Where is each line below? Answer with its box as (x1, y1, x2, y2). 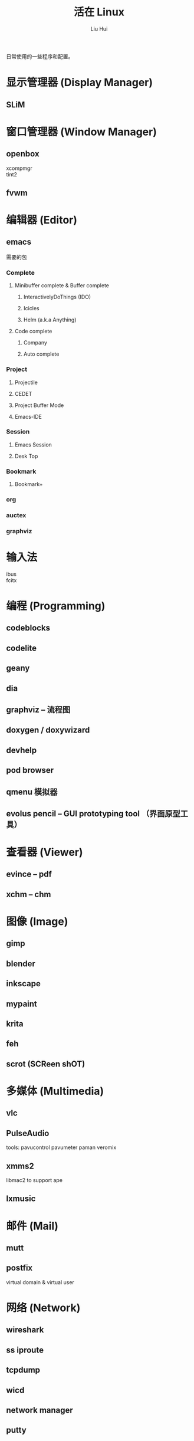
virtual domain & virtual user (6, 1278, 75, 1286)
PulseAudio (6, 1128, 50, 1138)
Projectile (14, 379, 38, 386)
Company (23, 339, 47, 346)
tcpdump (6, 1365, 40, 1375)
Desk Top (14, 452, 38, 459)
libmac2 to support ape (6, 1176, 63, 1183)
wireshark (6, 1325, 44, 1335)
